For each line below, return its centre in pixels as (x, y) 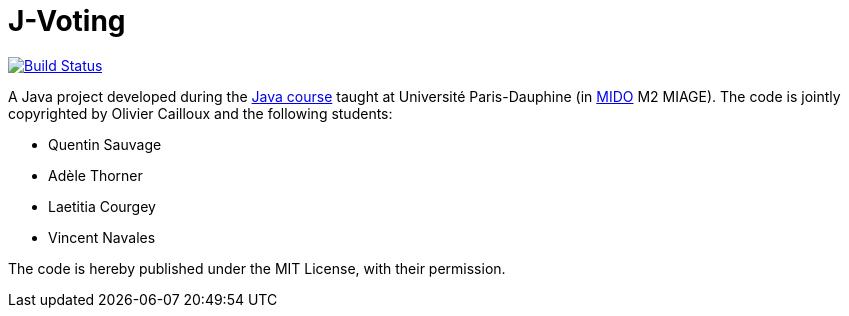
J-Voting (67, 21)
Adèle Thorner (95, 175)
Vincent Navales (102, 237)
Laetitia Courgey (102, 206)
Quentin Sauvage (105, 144)
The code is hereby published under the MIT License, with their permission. (257, 268)
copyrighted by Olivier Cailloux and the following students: (200, 113)
